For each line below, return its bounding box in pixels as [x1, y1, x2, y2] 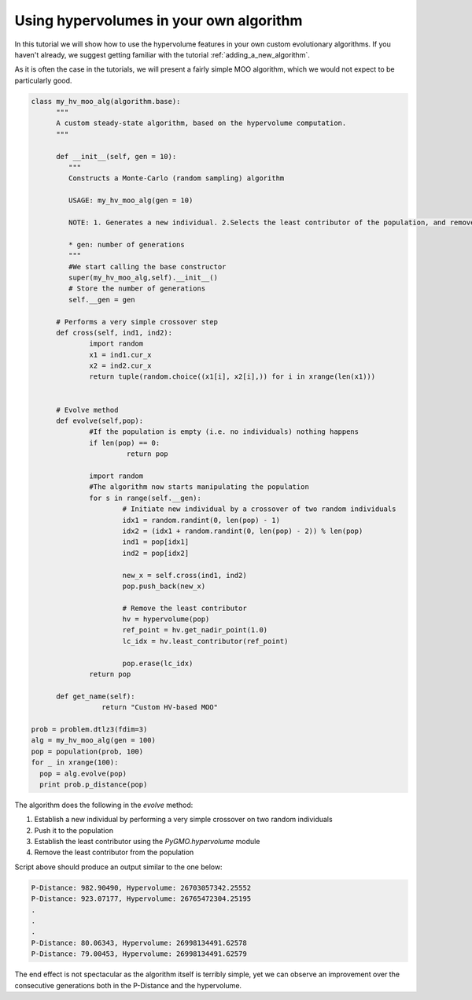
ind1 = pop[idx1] [122, 538, 189, 546]
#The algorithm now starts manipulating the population [89, 483, 310, 491]
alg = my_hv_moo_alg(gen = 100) [31, 736, 157, 745]
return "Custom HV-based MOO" [101, 703, 218, 712]
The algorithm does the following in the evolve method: [14, 800, 194, 809]
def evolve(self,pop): [56, 417, 144, 425]
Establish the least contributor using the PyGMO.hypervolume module [34, 837, 260, 846]
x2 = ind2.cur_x [89, 361, 153, 370]
